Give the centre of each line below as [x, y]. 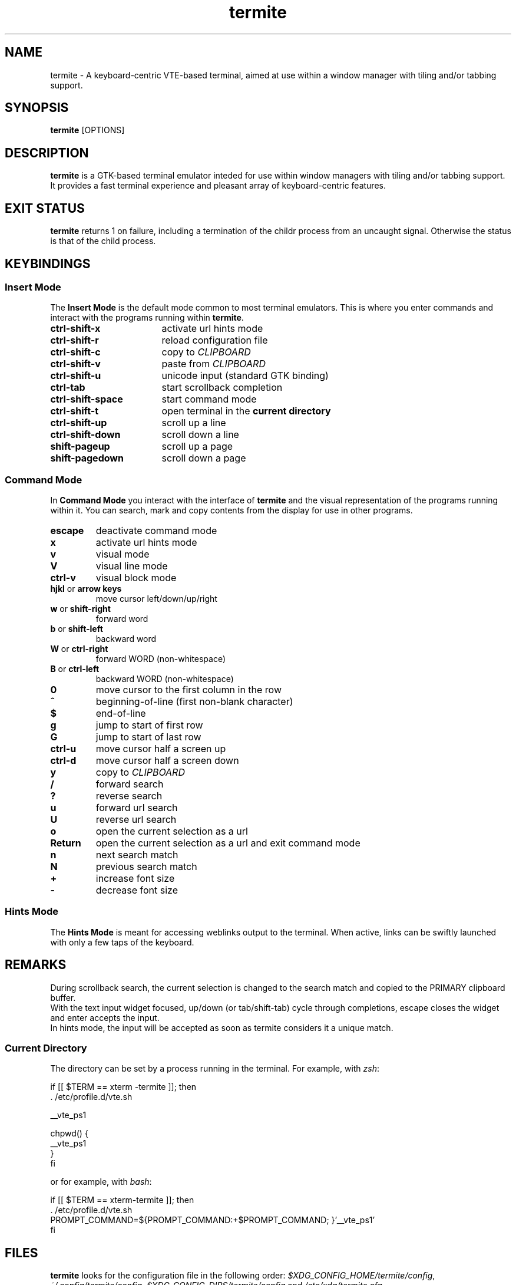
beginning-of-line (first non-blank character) [194, 702]
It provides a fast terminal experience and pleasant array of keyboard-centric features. [218, 186]
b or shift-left [77, 629]
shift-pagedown [87, 458]
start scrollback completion [222, 388]
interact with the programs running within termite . [147, 318]
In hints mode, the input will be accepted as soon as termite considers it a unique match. [222, 1027]
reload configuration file [215, 340]
